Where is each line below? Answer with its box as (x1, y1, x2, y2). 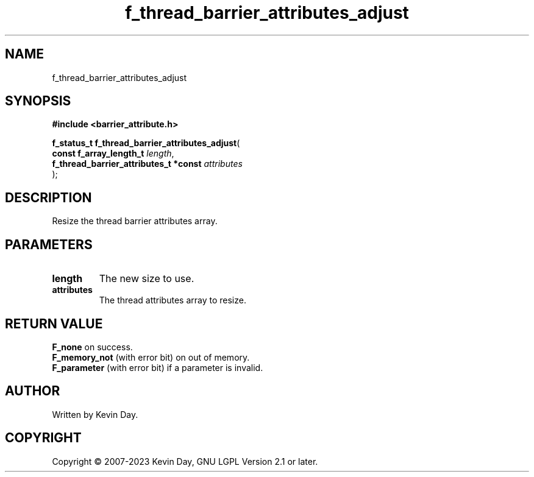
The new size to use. (99, 272, 194, 285)
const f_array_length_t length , (52, 148, 174, 159)
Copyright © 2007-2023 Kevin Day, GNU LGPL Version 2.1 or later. (52, 456, 318, 467)
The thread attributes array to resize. (99, 295, 246, 306)
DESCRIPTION (5, 189, 92, 205)
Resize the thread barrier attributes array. (52, 216, 218, 227)
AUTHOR (5, 383, 60, 399)
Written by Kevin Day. (52, 409, 138, 420)
